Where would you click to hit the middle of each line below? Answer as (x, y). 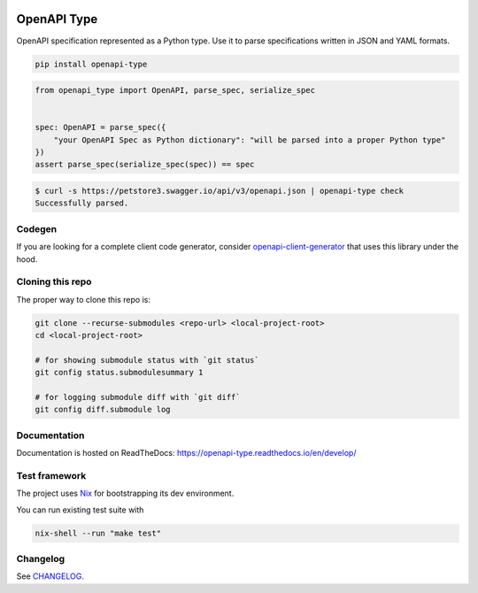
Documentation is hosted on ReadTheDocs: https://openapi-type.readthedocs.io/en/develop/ (186, 453)
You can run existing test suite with (80, 510)
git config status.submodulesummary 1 (119, 373)
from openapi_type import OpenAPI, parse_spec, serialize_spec (175, 90)
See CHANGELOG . (50, 576)
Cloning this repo (54, 281)
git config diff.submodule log (103, 410)
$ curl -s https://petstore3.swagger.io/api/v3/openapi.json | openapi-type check (220, 191)
